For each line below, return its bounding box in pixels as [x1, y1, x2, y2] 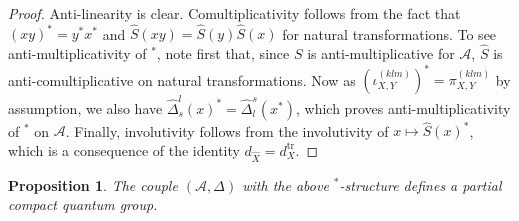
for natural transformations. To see [282, 23, 497, 44]
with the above [242, 174, 329, 195]
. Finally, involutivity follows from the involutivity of [65, 120, 389, 141]
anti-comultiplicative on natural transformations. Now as [8, 69, 356, 89]
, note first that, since [156, 42, 290, 63]
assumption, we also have [8, 97, 163, 118]
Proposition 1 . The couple [8, 174, 178, 195]
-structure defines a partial [339, 174, 502, 195]
